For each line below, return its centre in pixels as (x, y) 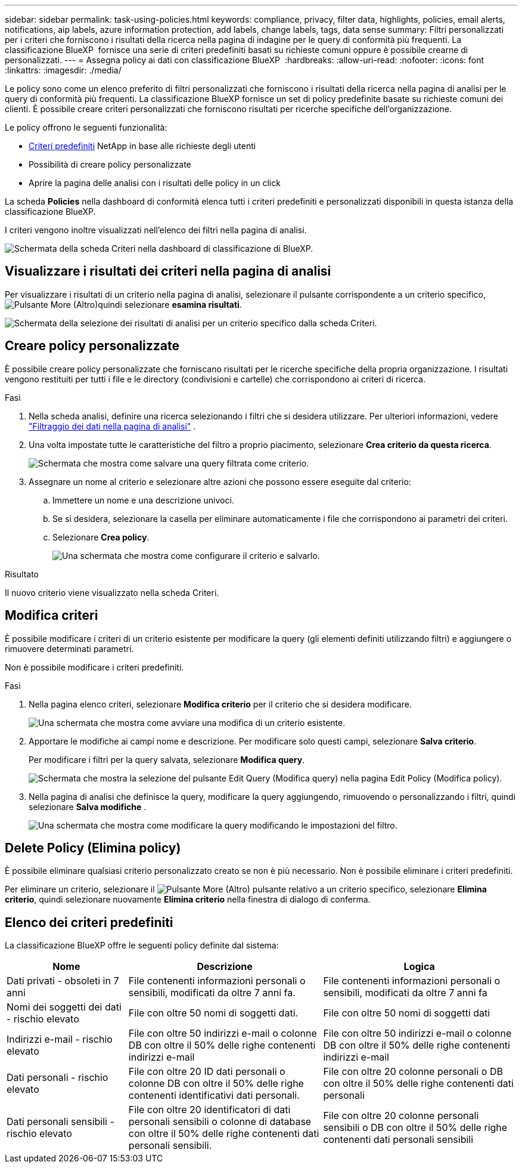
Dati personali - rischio (58, 1078)
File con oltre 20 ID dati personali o (207, 1072)
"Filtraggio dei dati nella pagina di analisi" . (112, 426)
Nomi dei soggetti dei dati (64, 1007)
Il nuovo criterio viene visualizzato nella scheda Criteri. (112, 592)
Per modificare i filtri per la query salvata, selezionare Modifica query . (167, 759)
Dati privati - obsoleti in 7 (63, 981)
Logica (419, 967)
